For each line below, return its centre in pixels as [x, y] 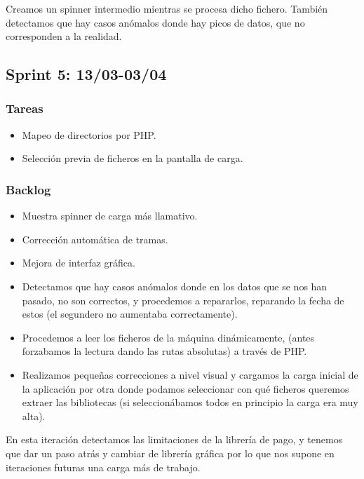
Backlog [28, 189]
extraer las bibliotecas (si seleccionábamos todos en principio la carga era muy [190, 402]
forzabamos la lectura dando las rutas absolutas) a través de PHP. [164, 351]
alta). [34, 416]
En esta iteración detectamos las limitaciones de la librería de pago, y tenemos [174, 439]
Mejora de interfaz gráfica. [79, 263]
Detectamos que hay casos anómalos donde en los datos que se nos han [175, 286]
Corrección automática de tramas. [95, 239]
